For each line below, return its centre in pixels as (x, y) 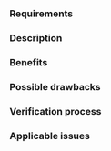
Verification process (55, 111)
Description (36, 37)
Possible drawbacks (55, 86)
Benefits (29, 62)
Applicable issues (50, 136)
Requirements (41, 14)
